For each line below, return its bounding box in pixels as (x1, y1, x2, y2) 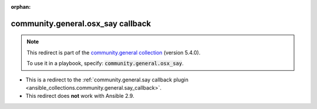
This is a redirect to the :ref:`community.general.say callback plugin (25, 76, 189, 83)
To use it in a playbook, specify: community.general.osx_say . (26, 60, 184, 67)
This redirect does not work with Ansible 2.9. (25, 93, 134, 100)
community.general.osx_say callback (11, 18, 151, 29)
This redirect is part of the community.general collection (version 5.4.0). (26, 49, 201, 56)
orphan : (11, 4, 31, 10)
